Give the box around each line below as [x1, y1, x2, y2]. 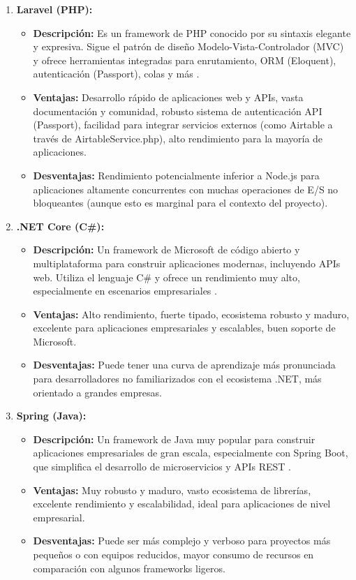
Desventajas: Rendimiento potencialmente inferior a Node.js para [33, 168, 320, 182]
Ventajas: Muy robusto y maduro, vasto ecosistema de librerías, [33, 482, 311, 497]
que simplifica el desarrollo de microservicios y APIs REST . [33, 459, 291, 474]
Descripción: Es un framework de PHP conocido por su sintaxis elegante [33, 25, 351, 40]
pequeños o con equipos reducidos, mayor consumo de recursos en [33, 547, 314, 561]
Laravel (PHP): [16, 2, 93, 16]
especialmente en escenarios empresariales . [33, 283, 217, 298]
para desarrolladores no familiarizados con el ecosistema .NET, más [33, 371, 322, 386]
